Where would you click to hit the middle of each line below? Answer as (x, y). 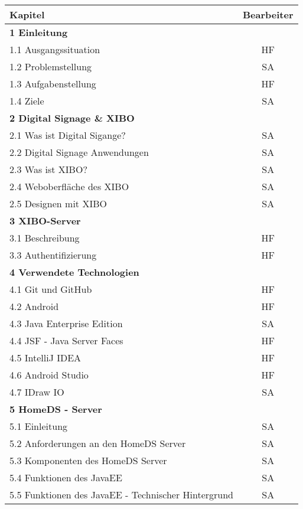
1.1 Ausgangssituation (55, 49)
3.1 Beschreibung (45, 238)
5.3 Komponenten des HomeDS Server (88, 460)
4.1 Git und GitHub (51, 289)
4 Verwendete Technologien (74, 272)
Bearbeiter (268, 14)
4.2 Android (34, 306)
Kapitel (27, 14)
